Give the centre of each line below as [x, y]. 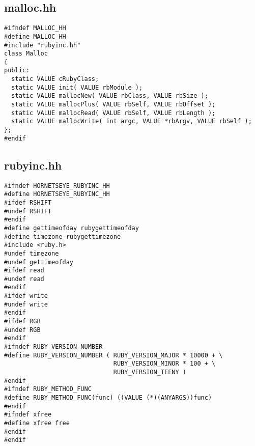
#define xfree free [37, 423]
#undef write [26, 304]
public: [17, 71]
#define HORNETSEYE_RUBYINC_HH [57, 194]
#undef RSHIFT [28, 211]
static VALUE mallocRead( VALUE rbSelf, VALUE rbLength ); [114, 113]
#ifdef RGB [22, 322]
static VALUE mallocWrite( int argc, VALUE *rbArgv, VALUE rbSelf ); [132, 121]
